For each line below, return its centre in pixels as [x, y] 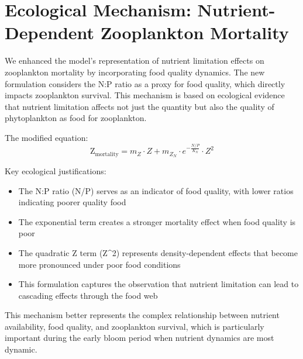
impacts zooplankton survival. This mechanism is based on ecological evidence [145, 95]
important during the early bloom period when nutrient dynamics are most [140, 338]
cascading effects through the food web [88, 295]
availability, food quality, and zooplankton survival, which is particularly [135, 326]
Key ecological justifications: [56, 170]
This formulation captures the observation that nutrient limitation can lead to [159, 284]
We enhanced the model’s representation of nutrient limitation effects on [135, 61]
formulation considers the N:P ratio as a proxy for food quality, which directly [145, 83]
